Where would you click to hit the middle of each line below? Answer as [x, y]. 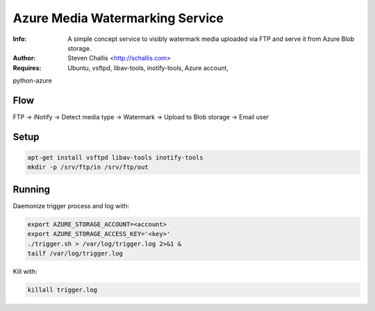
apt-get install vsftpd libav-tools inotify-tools [116, 158]
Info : [20, 39]
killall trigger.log [62, 290]
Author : [24, 58]
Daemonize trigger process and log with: [71, 205]
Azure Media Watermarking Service [118, 18]
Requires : [27, 68]
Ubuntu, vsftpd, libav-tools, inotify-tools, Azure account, [148, 68]
